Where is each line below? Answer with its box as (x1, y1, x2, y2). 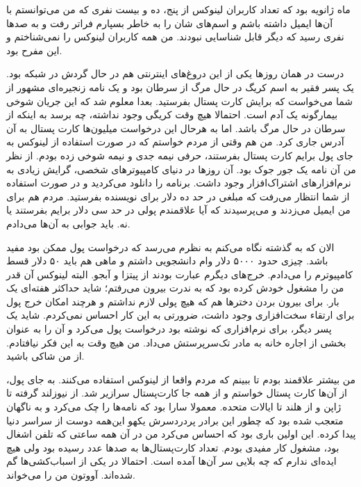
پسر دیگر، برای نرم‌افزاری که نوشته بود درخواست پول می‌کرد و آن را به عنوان (6, 321, 332, 336)
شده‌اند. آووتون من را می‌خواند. (6, 468, 135, 481)
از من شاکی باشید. (6, 349, 85, 363)
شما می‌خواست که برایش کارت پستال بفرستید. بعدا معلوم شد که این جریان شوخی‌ (6, 93, 353, 108)
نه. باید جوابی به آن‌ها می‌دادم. (6, 216, 131, 230)
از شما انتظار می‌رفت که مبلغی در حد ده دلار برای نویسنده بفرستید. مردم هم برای (6, 189, 350, 203)
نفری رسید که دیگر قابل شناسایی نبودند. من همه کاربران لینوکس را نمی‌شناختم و (6, 29, 344, 44)
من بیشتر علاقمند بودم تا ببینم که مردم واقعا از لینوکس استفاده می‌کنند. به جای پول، (6, 372, 355, 386)
